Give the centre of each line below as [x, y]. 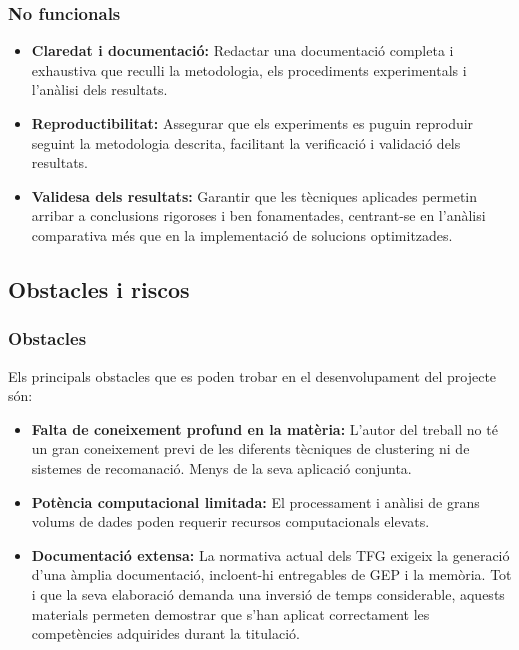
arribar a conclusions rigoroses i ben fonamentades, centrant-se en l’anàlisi [258, 215]
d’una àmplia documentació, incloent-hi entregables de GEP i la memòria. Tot [271, 574]
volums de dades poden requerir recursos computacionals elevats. [230, 521]
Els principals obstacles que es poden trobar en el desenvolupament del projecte [252, 375]
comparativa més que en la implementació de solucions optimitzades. [242, 234]
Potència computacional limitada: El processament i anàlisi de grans [255, 501]
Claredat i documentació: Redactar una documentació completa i [242, 50]
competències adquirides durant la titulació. [165, 633]
